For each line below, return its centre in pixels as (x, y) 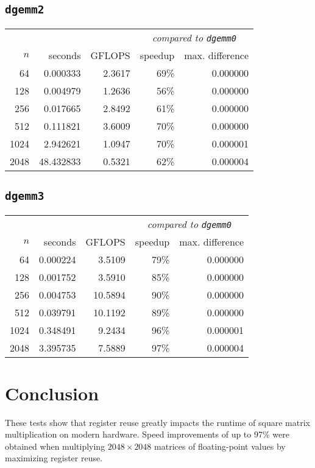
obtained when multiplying (55, 446)
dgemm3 (25, 196)
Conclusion (52, 393)
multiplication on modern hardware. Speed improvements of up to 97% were (147, 434)
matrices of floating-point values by (220, 446)
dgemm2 (25, 10)
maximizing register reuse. (54, 458)
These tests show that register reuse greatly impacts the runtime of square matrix (157, 422)
